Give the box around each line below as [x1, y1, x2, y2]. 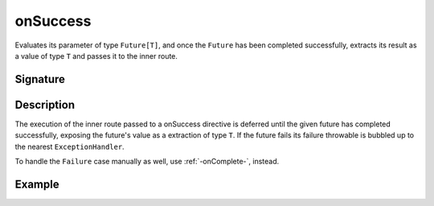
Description [14, 97, 76, 112]
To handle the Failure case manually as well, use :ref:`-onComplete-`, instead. [14, 157, 280, 167]
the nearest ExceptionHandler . [14, 142, 125, 151]
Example [14, 177, 59, 191]
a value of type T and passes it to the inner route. [14, 51, 178, 60]
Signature [14, 72, 66, 86]
